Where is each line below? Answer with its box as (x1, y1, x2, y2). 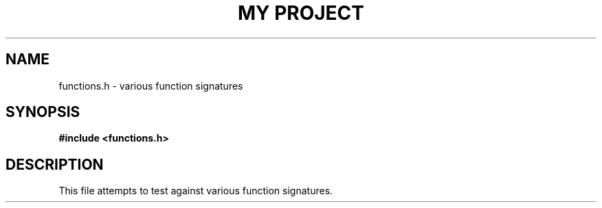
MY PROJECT (237, 1, 365, 25)
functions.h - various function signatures (58, 79, 243, 92)
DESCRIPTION (5, 155, 104, 173)
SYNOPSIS (5, 103, 80, 121)
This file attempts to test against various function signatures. (58, 185, 333, 197)
